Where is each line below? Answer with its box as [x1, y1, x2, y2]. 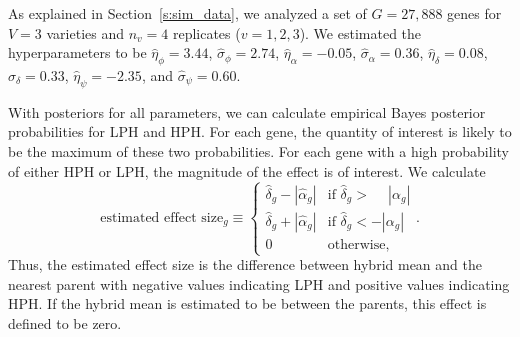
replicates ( [172, 22, 241, 43]
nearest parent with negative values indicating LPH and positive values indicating [8, 273, 510, 294]
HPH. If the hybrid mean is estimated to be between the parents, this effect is [8, 293, 487, 314]
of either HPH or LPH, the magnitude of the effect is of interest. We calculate [8, 160, 486, 181]
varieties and [46, 22, 124, 43]
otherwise [327, 237, 386, 252]
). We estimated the [299, 22, 422, 43]
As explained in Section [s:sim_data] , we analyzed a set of [8, 3, 367, 23]
